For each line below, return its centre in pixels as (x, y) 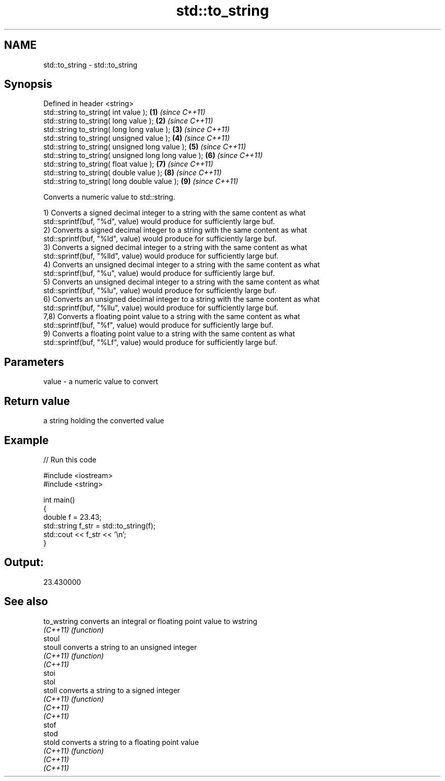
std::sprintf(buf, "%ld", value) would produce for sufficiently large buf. (160, 239)
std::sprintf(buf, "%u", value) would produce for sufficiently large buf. (159, 273)
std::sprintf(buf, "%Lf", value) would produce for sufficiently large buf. (160, 342)
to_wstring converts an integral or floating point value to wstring (150, 621)
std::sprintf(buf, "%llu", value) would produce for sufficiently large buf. (161, 308)
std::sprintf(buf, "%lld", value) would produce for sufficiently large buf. (161, 256)
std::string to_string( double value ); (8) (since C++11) (133, 173)
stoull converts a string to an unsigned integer (120, 647)
